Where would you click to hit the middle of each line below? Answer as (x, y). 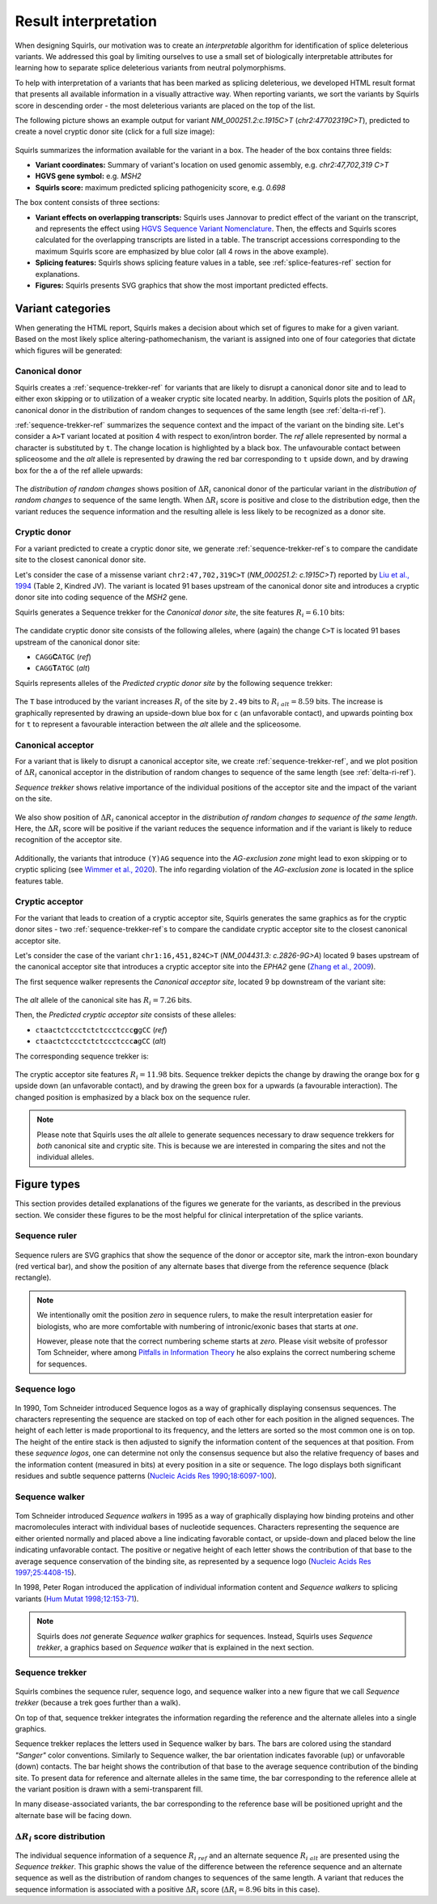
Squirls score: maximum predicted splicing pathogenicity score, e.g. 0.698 (161, 187)
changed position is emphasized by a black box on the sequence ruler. (133, 1097)
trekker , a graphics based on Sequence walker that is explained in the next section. (176, 1647)
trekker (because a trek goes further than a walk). (98, 1703)
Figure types (48, 1184)
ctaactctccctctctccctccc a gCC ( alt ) (101, 1041)
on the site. (34, 799)
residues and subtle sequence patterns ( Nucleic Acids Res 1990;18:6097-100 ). (146, 1476)
